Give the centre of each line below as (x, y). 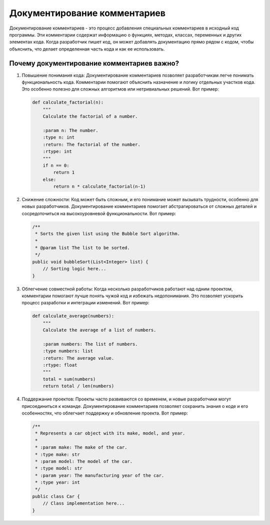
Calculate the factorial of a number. (90, 117)
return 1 (64, 172)
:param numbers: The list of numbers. (90, 344)
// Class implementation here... (84, 503)
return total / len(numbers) (78, 386)
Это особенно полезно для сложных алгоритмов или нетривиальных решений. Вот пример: (120, 89)
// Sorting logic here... (74, 269)
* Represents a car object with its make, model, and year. (110, 433)
